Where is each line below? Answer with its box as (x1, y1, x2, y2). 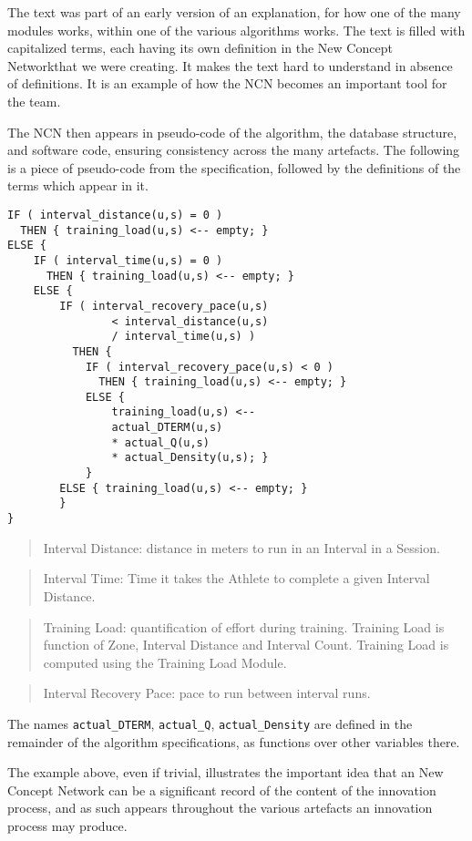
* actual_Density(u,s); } (111, 451, 269, 465)
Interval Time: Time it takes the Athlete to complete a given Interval (43, 569, 430, 588)
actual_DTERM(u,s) (111, 421, 223, 435)
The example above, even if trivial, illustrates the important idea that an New (7, 763, 444, 782)
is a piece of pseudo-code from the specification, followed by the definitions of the (7, 158, 461, 177)
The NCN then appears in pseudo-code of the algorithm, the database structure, (7, 122, 457, 141)
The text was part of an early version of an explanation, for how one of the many (7, 3, 461, 21)
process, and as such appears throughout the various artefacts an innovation (7, 798, 433, 817)
